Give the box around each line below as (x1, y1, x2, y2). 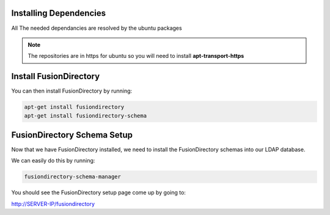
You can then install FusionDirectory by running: (11, 87, 133, 94)
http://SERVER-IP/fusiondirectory (11, 200, 95, 207)
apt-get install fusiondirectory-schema (24, 112, 147, 119)
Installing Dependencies (11, 8, 106, 18)
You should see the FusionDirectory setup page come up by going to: (11, 189, 186, 196)
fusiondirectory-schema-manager (24, 174, 122, 180)
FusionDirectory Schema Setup (11, 130, 133, 140)
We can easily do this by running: (11, 157, 95, 164)
